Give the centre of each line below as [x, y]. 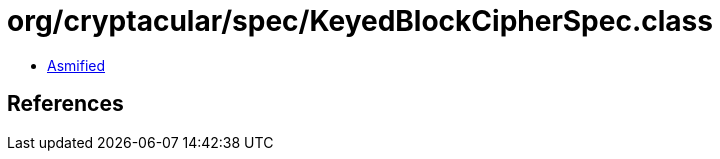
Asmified [76, 65]
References [65, 104]
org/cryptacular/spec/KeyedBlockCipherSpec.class [360, 21]
